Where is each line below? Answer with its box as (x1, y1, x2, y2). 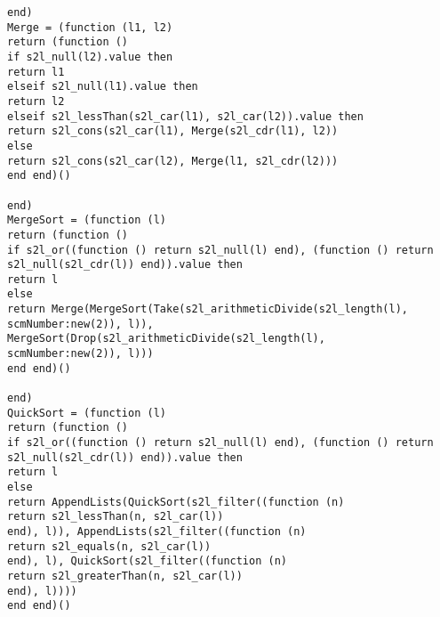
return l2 (7, 94, 65, 108)
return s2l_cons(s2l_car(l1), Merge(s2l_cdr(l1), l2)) (7, 125, 339, 138)
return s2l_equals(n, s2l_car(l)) (7, 540, 212, 553)
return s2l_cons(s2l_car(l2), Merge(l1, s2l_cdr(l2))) (7, 154, 339, 167)
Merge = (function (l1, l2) (7, 20, 173, 34)
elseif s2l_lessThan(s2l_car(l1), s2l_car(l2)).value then (7, 110, 364, 123)
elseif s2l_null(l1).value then (7, 80, 198, 93)
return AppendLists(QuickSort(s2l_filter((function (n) (7, 495, 345, 508)
